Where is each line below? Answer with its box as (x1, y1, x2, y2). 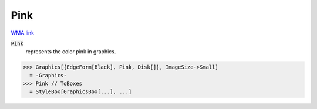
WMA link (11, 29, 35, 36)
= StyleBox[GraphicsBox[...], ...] (29, 88, 132, 95)
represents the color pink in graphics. (25, 48, 116, 55)
